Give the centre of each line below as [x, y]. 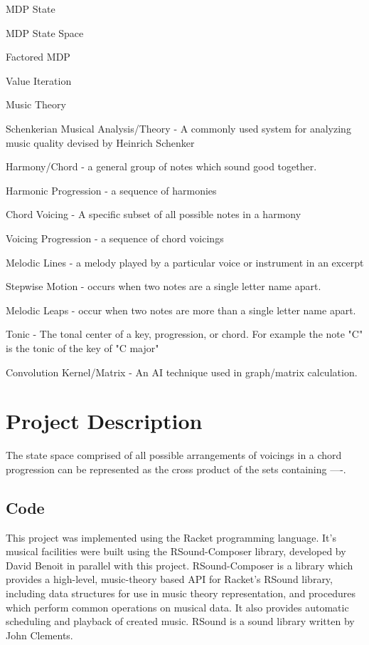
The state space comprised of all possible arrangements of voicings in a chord [174, 455]
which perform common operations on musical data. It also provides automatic [177, 607]
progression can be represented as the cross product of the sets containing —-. [176, 469]
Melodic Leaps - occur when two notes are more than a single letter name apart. [181, 310]
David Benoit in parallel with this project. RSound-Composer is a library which [180, 565]
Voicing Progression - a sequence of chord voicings [115, 238]
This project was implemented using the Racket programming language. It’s [171, 537]
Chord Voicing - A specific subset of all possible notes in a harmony [154, 214]
